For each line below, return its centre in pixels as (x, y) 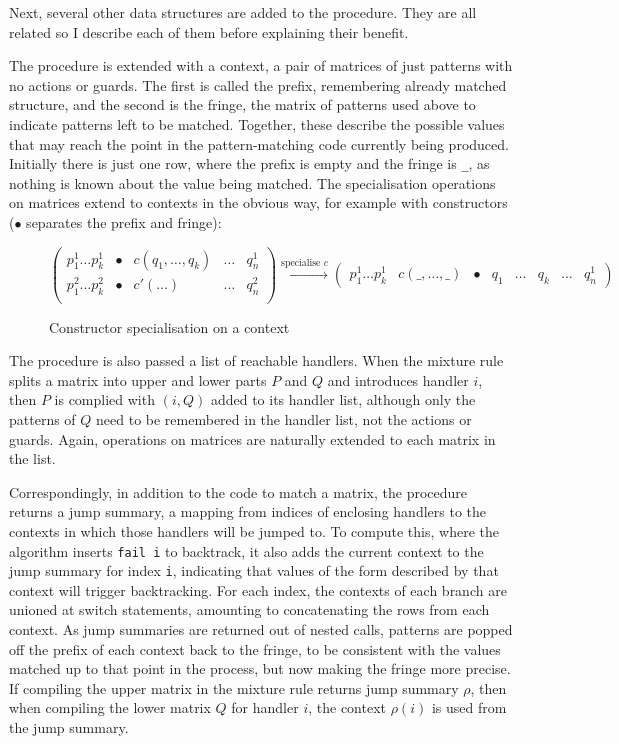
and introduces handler (398, 379)
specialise (301, 262)
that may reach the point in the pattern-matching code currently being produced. (259, 143)
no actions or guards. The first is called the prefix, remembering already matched (258, 84)
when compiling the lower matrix (110, 707)
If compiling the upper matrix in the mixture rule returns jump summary (234, 687)
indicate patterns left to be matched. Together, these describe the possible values (257, 123)
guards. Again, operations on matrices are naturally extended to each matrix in (252, 438)
